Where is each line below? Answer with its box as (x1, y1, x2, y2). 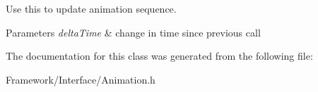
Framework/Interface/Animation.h (6, 72, 155, 86)
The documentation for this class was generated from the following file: (6, 48, 313, 63)
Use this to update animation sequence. (6, 1, 177, 15)
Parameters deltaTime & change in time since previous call (6, 25, 261, 39)
